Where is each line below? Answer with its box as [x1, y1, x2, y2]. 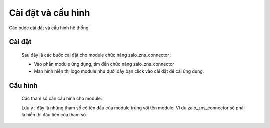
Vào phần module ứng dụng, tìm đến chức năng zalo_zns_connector [34, 61, 174, 67]
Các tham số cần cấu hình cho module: [21, 95, 102, 102]
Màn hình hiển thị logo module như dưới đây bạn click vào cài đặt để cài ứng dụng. [34, 68, 204, 74]
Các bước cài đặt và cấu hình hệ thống [9, 25, 89, 31]
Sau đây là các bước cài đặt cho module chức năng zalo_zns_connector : [21, 52, 172, 58]
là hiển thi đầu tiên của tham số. [21, 111, 87, 117]
